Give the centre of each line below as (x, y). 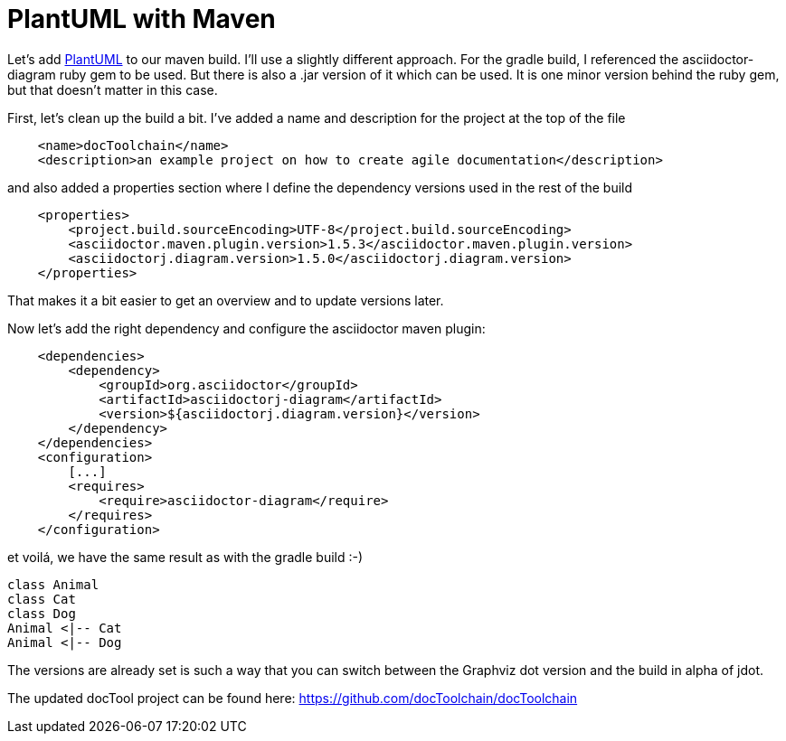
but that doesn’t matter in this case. (113, 89)
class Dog (42, 613)
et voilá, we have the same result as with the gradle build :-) (185, 557)
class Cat (42, 599)
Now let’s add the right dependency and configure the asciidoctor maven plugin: (246, 328)
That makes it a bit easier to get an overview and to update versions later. (226, 300)
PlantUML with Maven (142, 19)
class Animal (53, 584)
